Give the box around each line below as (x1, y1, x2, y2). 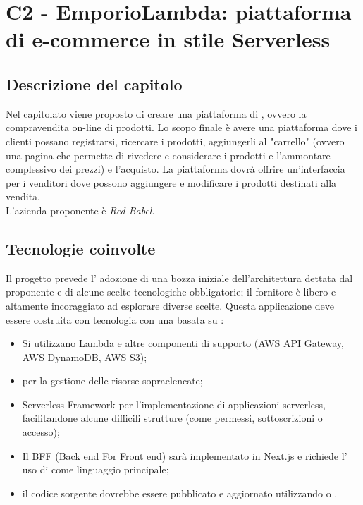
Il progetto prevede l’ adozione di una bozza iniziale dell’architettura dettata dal (6, 270, 353, 285)
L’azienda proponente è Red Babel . (6, 202, 155, 217)
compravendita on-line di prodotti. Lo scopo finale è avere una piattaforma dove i (6, 120, 357, 135)
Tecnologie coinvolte (6, 237, 156, 259)
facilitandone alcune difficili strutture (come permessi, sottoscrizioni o (22, 410, 323, 425)
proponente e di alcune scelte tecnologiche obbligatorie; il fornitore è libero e (6, 284, 336, 299)
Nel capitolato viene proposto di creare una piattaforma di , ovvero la (6, 106, 307, 121)
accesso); (22, 425, 60, 439)
